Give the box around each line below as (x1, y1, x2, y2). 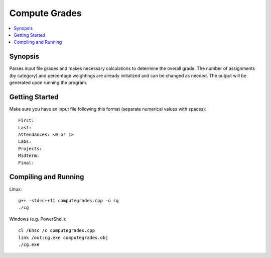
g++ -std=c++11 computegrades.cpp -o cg (18, 198, 119, 203)
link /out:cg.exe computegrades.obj (18, 234, 108, 240)
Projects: (18, 146, 42, 151)
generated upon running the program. (9, 79, 88, 85)
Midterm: (18, 153, 40, 158)
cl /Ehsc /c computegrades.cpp (18, 228, 95, 233)
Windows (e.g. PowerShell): (9, 216, 67, 222)
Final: (18, 160, 35, 165)
